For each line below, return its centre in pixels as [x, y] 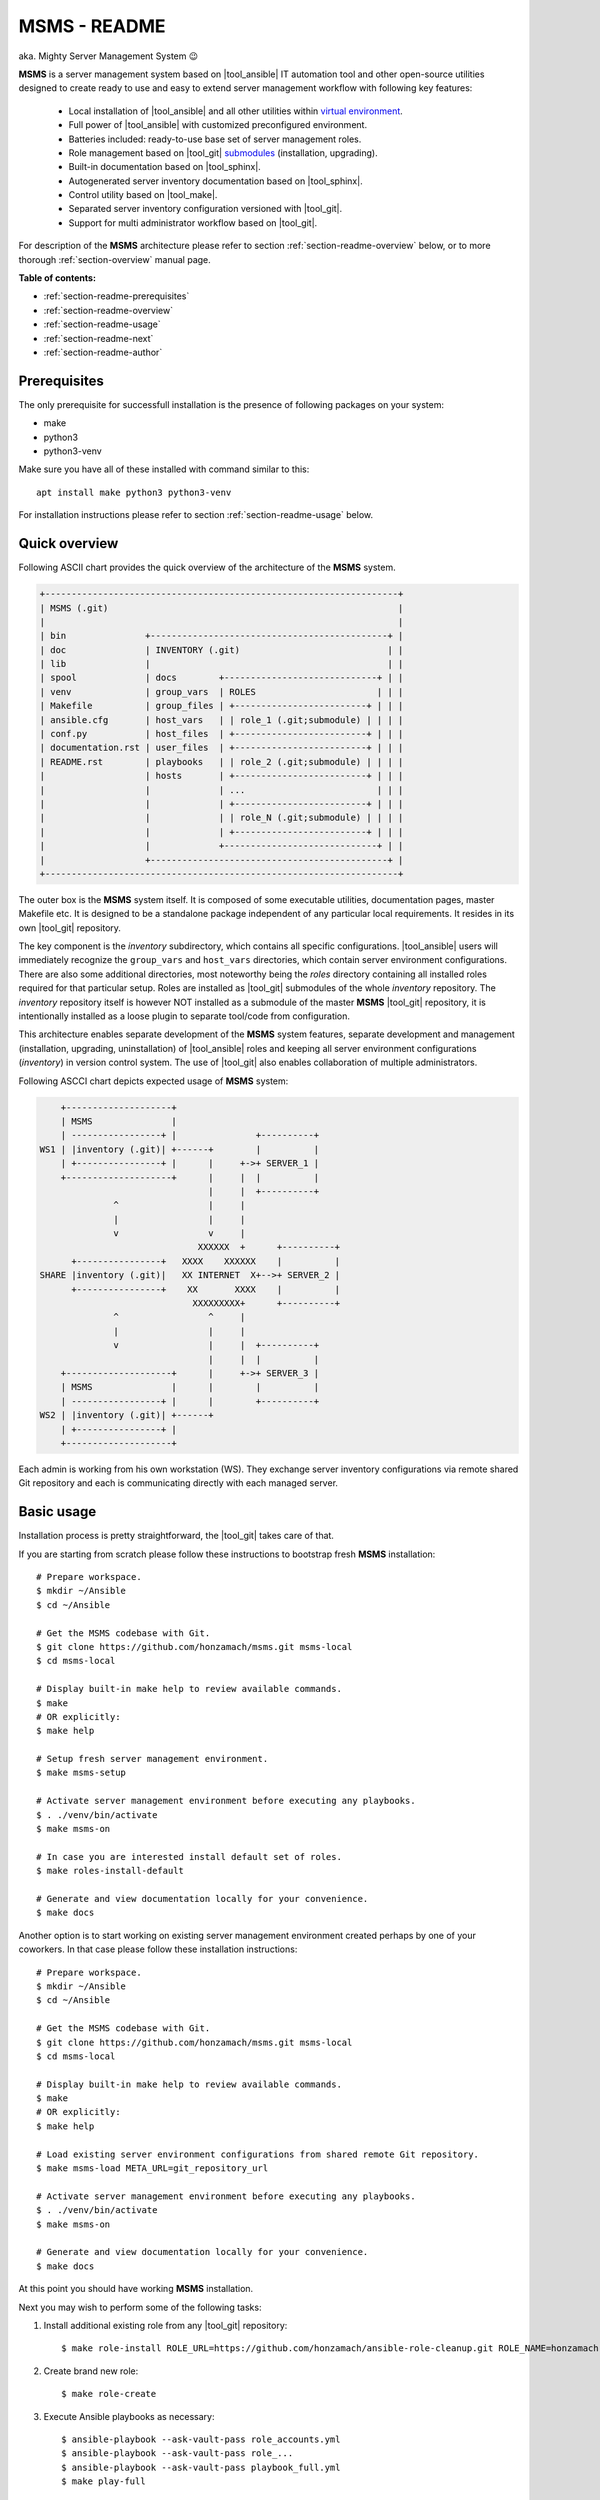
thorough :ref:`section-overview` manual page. [115, 259]
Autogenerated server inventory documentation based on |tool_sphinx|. [216, 181]
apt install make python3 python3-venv [134, 492]
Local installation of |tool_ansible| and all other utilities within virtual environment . [236, 111]
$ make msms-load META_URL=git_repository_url [152, 2168]
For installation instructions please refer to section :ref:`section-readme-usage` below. [196, 515]
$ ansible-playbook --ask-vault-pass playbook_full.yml [201, 2467]
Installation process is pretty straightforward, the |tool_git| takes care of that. [176, 1536]
